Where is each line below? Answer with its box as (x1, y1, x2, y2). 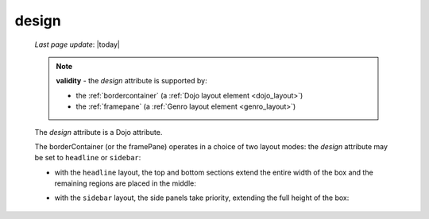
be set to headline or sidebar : (34, 153, 141, 163)
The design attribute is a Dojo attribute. (34, 127, 163, 136)
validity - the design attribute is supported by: (56, 76, 207, 86)
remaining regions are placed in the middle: (54, 179, 196, 188)
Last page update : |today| (34, 40, 121, 49)
